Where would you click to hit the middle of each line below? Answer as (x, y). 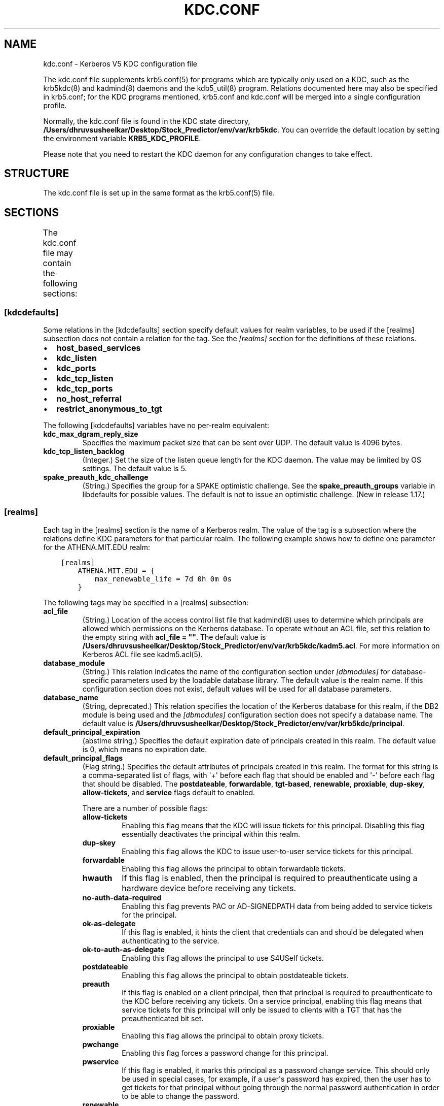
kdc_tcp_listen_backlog (84, 451)
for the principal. (149, 915)
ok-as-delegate (109, 923)
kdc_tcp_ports (85, 389)
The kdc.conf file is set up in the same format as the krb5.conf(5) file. (159, 193)
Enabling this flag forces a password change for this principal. (225, 1053)
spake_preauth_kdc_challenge (96, 477)
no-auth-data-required (122, 897)
